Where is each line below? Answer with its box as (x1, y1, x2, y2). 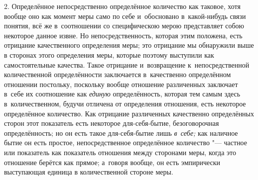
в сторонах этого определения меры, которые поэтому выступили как (4, 49, 214, 60)
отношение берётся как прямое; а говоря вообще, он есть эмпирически (4, 157, 221, 167)
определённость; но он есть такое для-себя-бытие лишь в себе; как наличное (4, 127, 238, 138)
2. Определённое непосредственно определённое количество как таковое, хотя (4, 1, 241, 11)
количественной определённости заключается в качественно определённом (4, 69, 231, 80)
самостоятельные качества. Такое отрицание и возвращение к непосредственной (4, 59, 250, 70)
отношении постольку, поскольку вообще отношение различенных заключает (4, 79, 238, 89)
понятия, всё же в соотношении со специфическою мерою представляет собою (4, 20, 244, 31)
